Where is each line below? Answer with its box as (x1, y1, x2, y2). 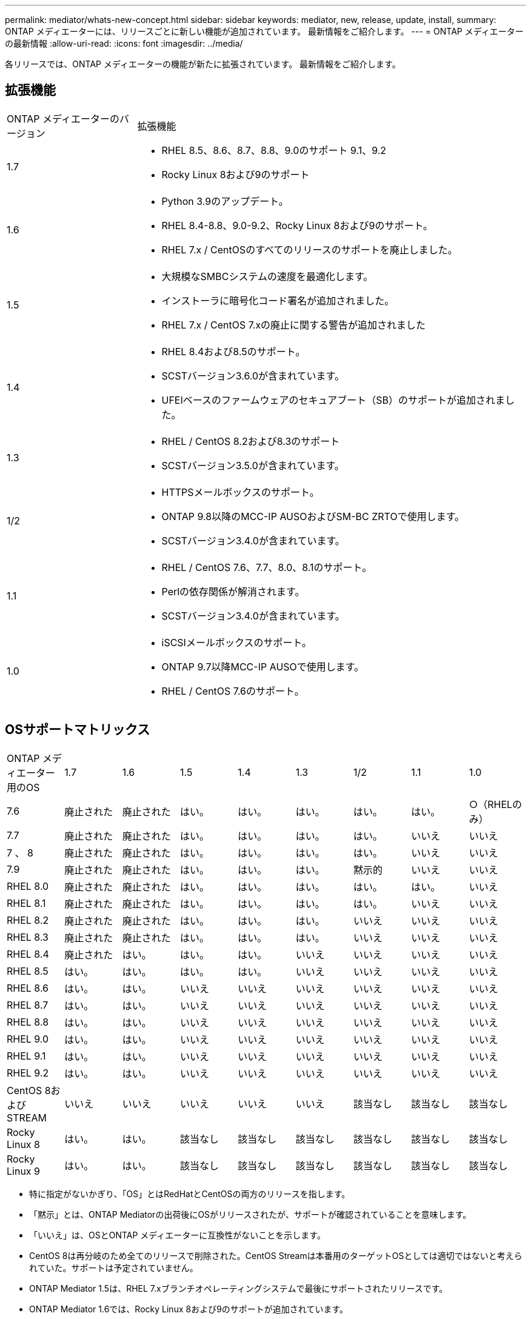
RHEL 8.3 (7, 930, 48, 943)
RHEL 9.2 (7, 1066, 49, 1079)
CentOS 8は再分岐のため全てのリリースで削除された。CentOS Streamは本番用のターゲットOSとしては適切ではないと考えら (29, 1250, 523, 1261)
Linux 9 (7, 1164, 40, 1177)
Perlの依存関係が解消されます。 (161, 585, 305, 598)
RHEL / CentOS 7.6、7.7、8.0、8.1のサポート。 (161, 561, 372, 573)
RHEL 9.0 (7, 1032, 49, 1045)
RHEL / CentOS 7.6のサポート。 (161, 684, 304, 697)
